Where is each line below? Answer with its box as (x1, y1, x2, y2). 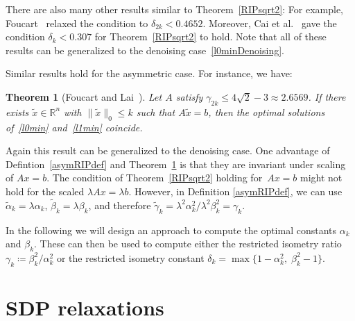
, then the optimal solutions (208, 104, 325, 119)
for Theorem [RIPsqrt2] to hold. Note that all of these (94, 29, 327, 44)
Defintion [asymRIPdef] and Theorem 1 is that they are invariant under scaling (6, 156, 346, 171)
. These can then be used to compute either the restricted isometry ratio (34, 236, 342, 251)
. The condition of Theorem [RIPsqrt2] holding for (46, 170, 263, 185)
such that (136, 104, 175, 119)
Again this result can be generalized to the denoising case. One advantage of (6, 143, 330, 158)
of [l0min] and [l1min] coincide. (6, 120, 143, 134)
